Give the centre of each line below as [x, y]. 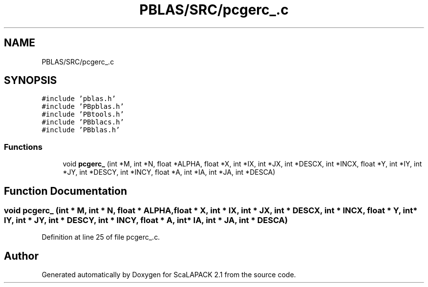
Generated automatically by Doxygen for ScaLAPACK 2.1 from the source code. [169, 275]
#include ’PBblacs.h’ [83, 122]
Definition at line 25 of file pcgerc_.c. [101, 237]
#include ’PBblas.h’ [81, 130]
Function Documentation [65, 191]
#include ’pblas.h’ [79, 99]
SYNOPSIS [31, 81]
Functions [23, 147]
